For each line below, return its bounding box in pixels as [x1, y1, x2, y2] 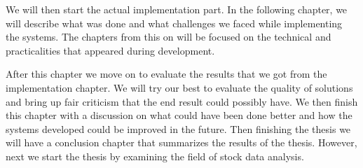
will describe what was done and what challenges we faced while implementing [6, 15, 343, 30]
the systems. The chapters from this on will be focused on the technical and [6, 29, 331, 44]
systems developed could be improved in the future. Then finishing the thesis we [6, 121, 351, 136]
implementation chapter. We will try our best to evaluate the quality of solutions [6, 80, 353, 94]
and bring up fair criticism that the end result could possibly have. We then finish [6, 94, 358, 108]
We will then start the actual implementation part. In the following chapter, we [6, 2, 348, 16]
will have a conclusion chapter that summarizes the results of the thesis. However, [6, 135, 357, 150]
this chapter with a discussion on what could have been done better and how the [6, 108, 352, 122]
